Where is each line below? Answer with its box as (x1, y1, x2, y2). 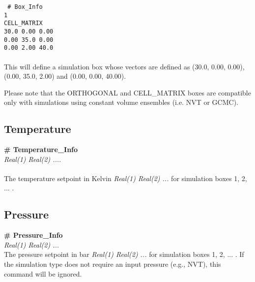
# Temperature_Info (4, 144, 78, 155)
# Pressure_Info (4, 230, 63, 240)
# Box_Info (7, 3, 43, 10)
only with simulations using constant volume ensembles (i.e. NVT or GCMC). (4, 97, 238, 107)
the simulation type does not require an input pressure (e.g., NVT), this (4, 259, 221, 269)
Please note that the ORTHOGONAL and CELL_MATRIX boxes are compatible (4, 87, 251, 97)
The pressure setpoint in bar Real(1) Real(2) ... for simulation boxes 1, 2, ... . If (4, 249, 244, 259)
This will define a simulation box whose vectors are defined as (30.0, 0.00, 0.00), (4, 61, 245, 71)
